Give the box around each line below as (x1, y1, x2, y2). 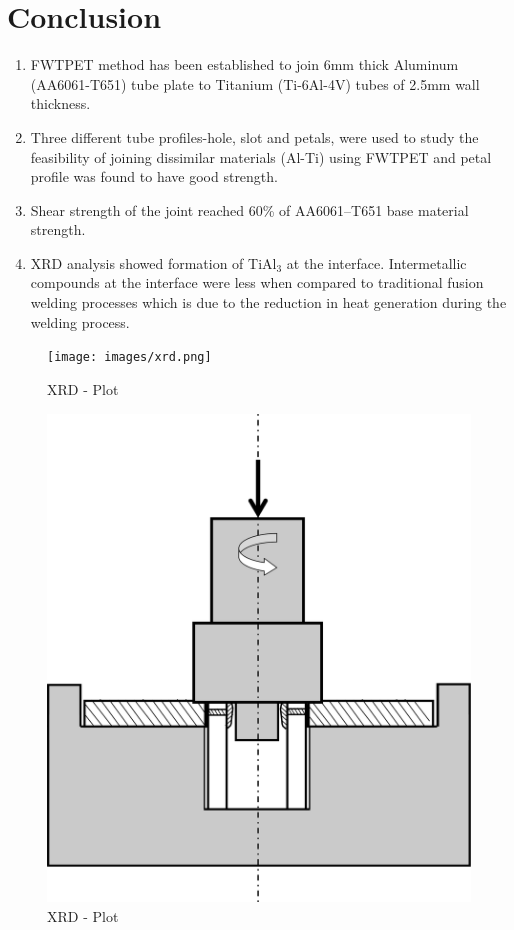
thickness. (30, 93, 91, 114)
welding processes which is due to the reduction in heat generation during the (30, 292, 507, 313)
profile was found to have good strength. (30, 166, 278, 187)
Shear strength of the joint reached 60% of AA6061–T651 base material (30, 199, 469, 220)
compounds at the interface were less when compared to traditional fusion (30, 272, 484, 293)
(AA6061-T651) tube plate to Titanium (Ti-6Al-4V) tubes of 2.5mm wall (30, 73, 480, 94)
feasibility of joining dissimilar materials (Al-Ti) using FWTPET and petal (30, 146, 492, 167)
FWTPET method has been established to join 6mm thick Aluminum (30, 54, 459, 75)
